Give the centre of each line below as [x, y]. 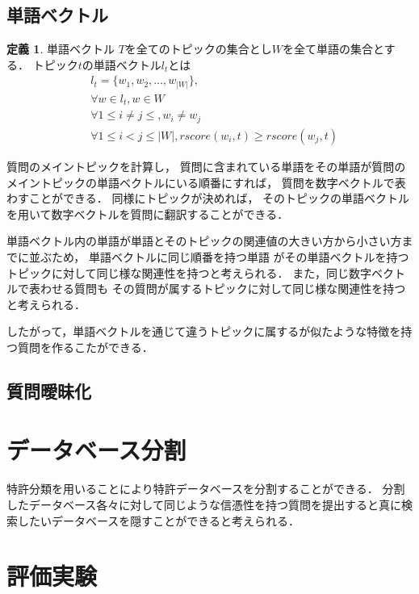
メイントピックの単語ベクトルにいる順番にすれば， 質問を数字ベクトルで [201, 182]
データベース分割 [96, 450]
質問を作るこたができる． [85, 347]
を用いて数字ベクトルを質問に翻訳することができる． [148, 213]
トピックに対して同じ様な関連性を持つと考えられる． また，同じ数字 [189, 272]
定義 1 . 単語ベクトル [61, 49]
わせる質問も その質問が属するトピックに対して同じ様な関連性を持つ [223, 289]
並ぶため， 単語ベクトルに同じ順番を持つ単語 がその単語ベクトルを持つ [219, 256]
